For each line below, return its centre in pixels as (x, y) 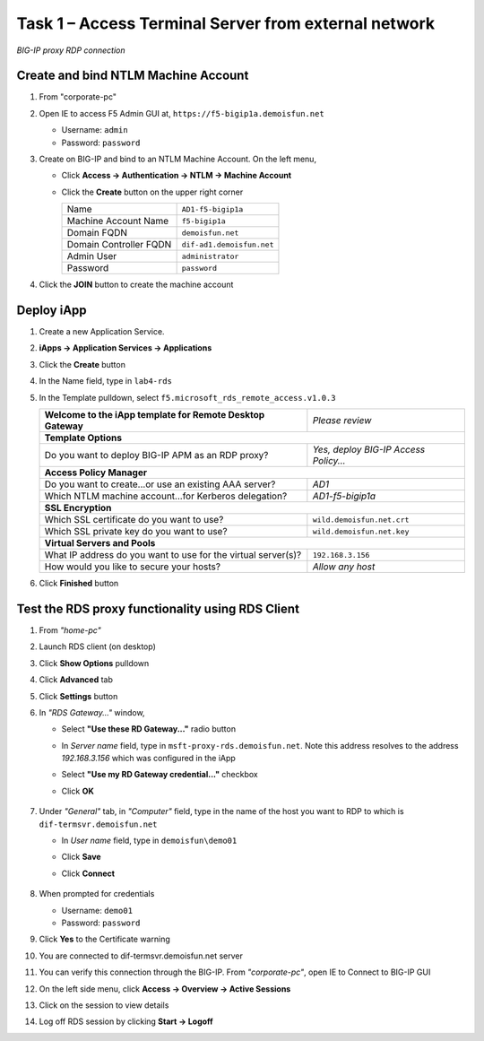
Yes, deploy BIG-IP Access (369, 450)
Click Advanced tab (76, 680)
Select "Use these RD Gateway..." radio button (149, 729)
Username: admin (95, 130)
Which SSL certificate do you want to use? (134, 520)
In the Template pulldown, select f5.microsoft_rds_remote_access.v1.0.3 (187, 397)
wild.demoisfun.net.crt (361, 520)
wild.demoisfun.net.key (361, 531)
